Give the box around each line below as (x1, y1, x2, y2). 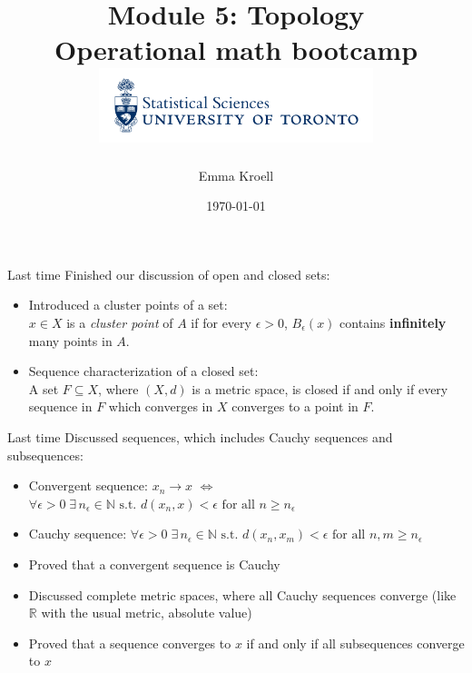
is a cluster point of (66, 313, 173, 332)
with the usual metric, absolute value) (41, 603, 252, 622)
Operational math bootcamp (54, 31, 418, 68)
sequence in (28, 397, 93, 416)
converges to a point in (231, 397, 359, 416)
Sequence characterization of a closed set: (28, 361, 259, 381)
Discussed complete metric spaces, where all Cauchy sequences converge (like (28, 585, 457, 604)
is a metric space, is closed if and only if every (192, 379, 448, 398)
